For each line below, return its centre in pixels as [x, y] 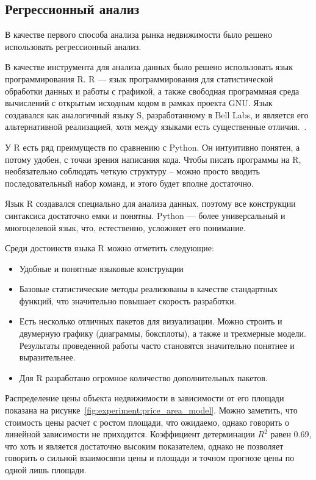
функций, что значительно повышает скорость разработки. [128, 300]
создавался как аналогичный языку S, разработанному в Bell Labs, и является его [157, 114]
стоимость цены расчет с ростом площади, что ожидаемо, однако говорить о [147, 422]
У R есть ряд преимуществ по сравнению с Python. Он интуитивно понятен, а [153, 147]
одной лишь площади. [46, 470]
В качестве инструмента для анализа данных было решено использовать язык [149, 67]
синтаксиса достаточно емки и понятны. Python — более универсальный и [145, 215]
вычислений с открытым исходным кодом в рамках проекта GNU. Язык [139, 103]
